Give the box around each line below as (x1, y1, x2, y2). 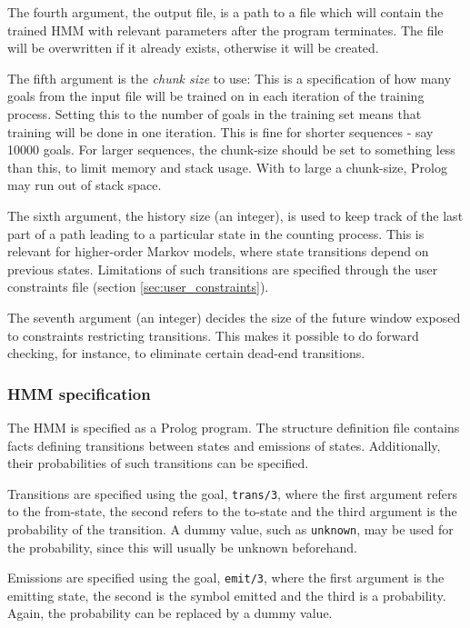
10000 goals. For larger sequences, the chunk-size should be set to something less (7, 140, 455, 159)
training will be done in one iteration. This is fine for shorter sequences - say (7, 122, 434, 141)
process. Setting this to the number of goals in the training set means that (7, 104, 422, 123)
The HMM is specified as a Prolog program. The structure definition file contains (7, 417, 460, 436)
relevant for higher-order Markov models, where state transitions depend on (7, 242, 429, 261)
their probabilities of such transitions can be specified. (7, 454, 309, 473)
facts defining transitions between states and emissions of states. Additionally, (7, 435, 441, 454)
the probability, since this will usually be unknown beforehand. (7, 537, 357, 556)
